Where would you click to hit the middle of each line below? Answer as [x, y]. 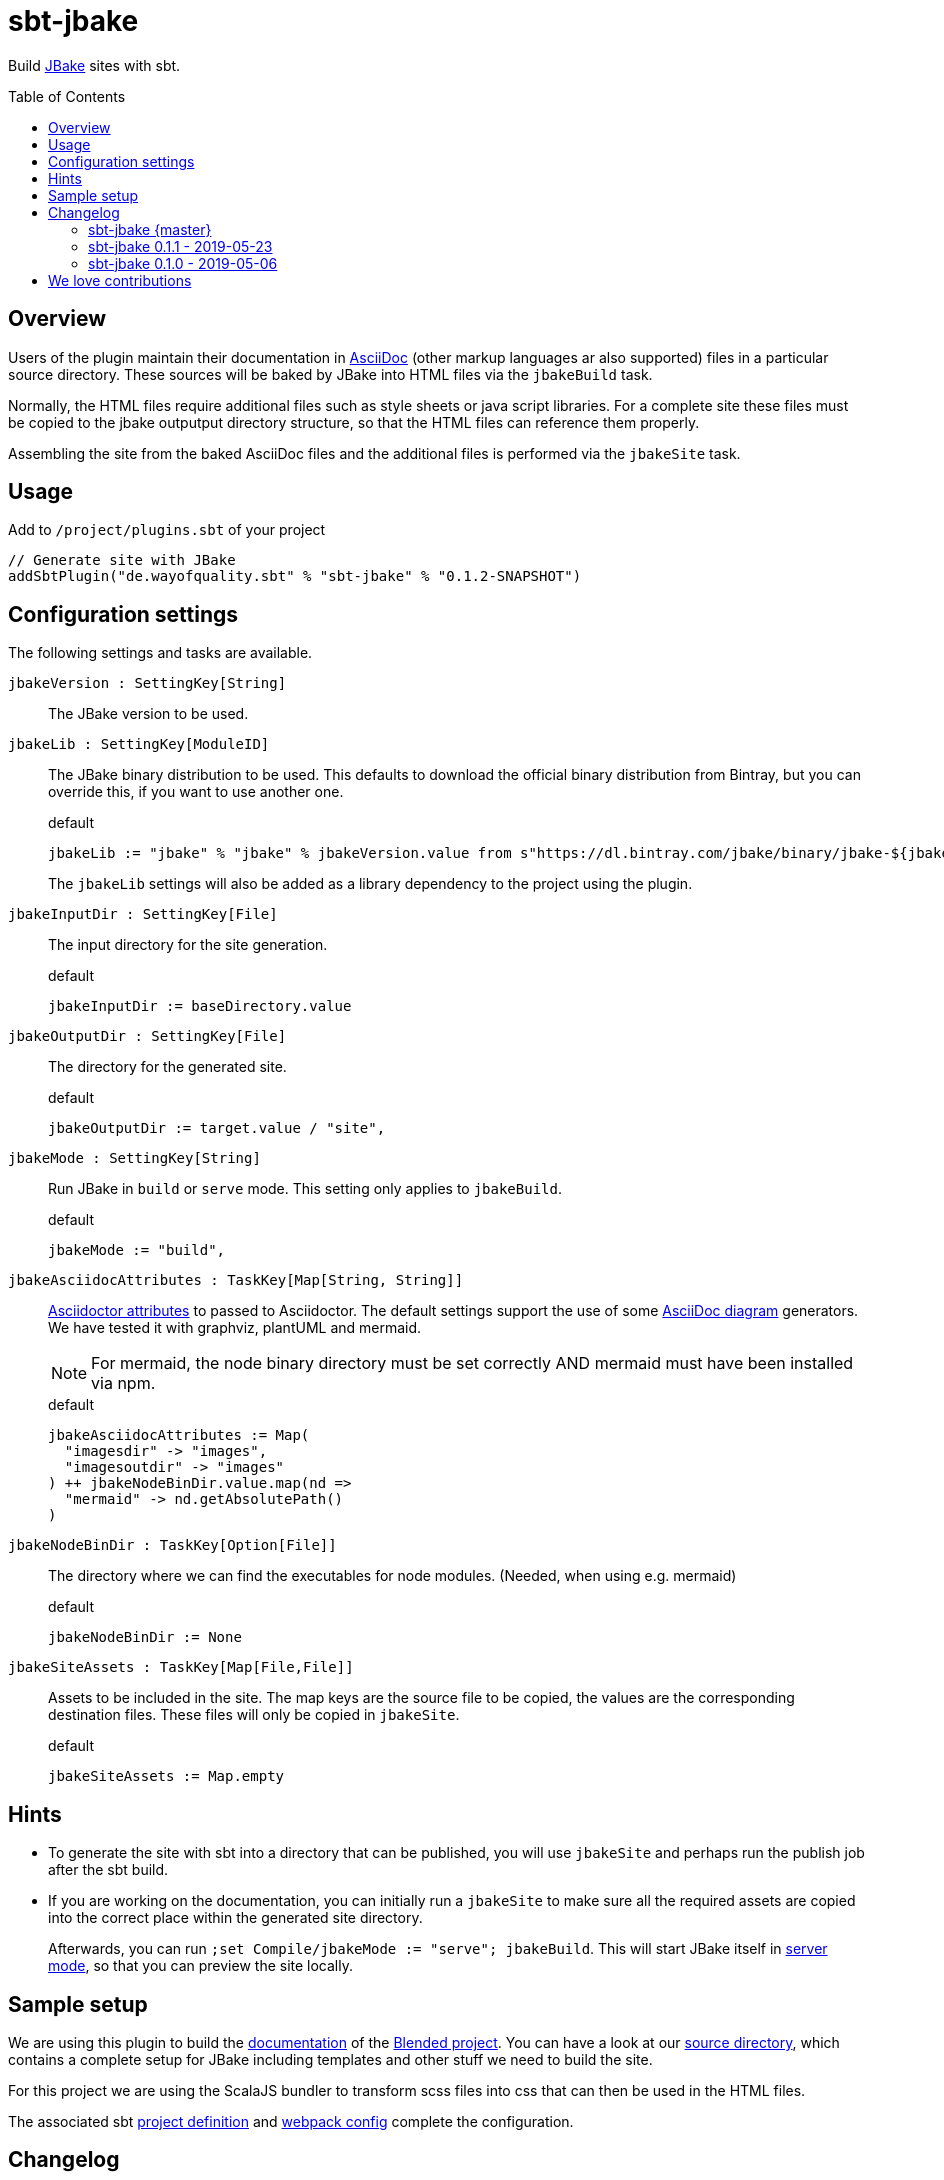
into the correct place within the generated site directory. [235, 1918]
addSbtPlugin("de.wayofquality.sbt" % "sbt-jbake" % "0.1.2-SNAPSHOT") [295, 576]
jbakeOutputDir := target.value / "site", [217, 1128]
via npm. [123, 1383]
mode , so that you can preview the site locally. [201, 1966]
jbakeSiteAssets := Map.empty [166, 1776]
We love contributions [120, 280]
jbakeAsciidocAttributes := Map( [179, 1435]
